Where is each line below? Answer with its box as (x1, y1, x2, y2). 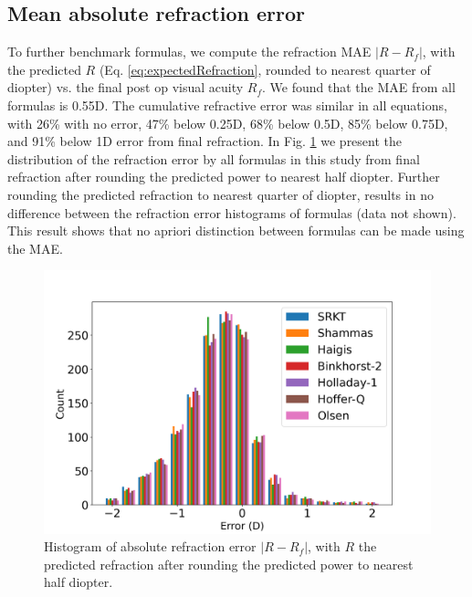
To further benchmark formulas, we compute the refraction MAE (7, 42, 372, 61)
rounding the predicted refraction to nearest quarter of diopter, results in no (7, 184, 434, 204)
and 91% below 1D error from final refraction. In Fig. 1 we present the (7, 131, 403, 151)
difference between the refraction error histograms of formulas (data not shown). (7, 203, 456, 222)
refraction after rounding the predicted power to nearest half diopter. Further (7, 167, 440, 186)
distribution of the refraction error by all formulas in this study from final (7, 149, 420, 168)
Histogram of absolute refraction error (44, 537, 257, 556)
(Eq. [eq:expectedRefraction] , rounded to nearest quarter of (99, 59, 431, 79)
